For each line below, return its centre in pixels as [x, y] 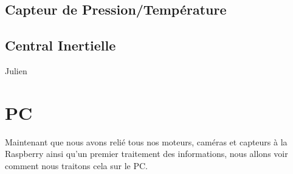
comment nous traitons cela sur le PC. [76, 165]
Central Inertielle [60, 45]
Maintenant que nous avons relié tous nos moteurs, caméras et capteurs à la [146, 141]
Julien [16, 70]
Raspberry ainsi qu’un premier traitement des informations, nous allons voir [146, 154]
